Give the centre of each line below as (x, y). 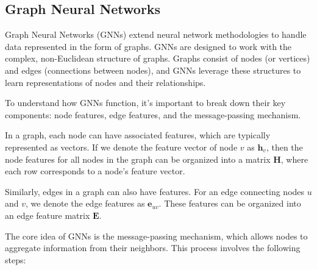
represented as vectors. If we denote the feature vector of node (121, 147)
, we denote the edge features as (85, 203)
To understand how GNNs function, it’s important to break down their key (145, 103)
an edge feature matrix (48, 215)
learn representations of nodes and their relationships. (105, 82)
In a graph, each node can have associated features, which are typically (138, 135)
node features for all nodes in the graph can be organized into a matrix (138, 159)
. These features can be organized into (230, 203)
